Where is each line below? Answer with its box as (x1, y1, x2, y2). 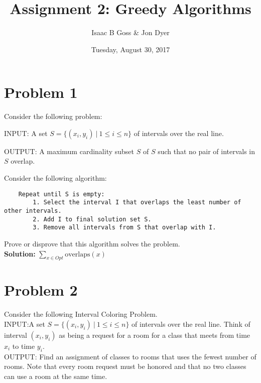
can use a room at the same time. (4, 371, 107, 381)
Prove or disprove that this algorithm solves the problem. (4, 238, 180, 248)
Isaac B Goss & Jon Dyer (91, 27, 170, 38)
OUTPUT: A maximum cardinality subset (4, 146, 134, 156)
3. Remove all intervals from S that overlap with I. (33, 224, 216, 231)
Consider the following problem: (4, 111, 102, 121)
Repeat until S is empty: (18, 190, 105, 198)
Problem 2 (4, 280, 78, 300)
